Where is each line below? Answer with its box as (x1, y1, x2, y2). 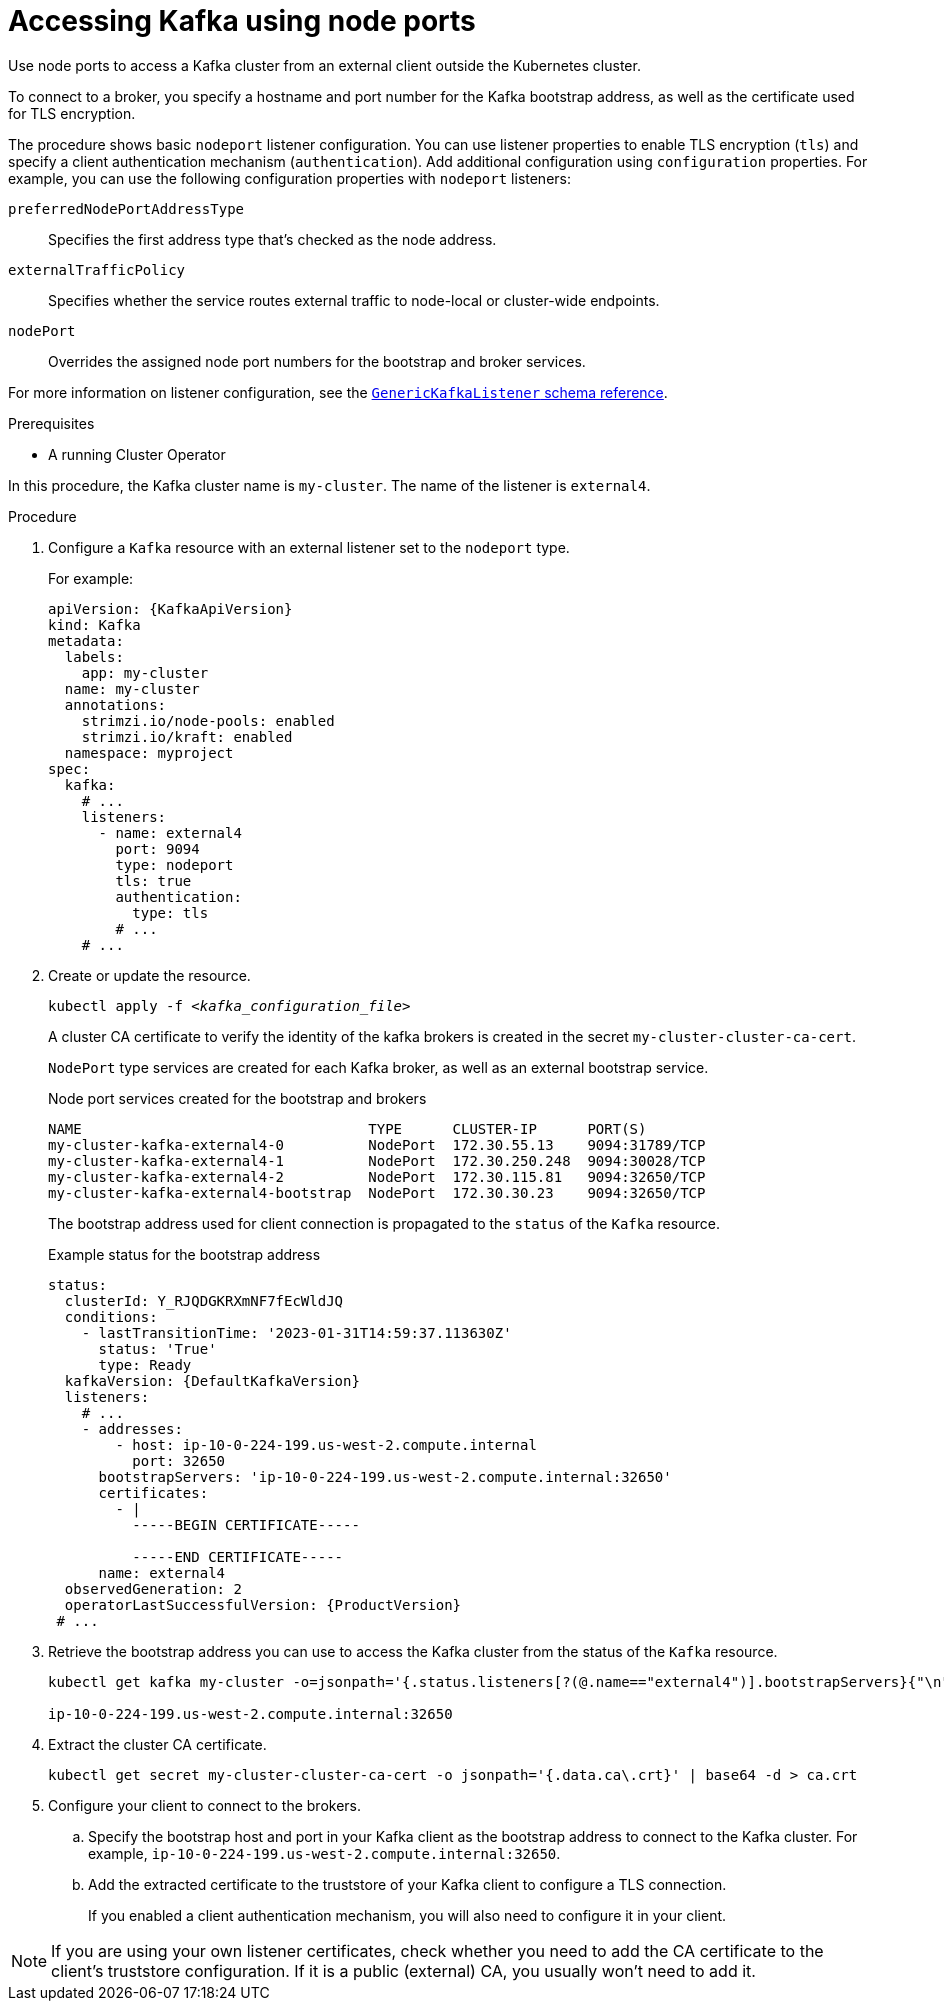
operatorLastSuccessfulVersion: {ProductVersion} (64, 1596, 462, 1613)
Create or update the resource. (48, 966, 251, 984)
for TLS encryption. (8, 104, 136, 122)
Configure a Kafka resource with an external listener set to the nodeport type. (48, 538, 570, 556)
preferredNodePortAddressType (8, 200, 245, 217)
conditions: (64, 1308, 158, 1325)
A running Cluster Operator (48, 445, 226, 463)
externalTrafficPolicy (8, 261, 186, 278)
